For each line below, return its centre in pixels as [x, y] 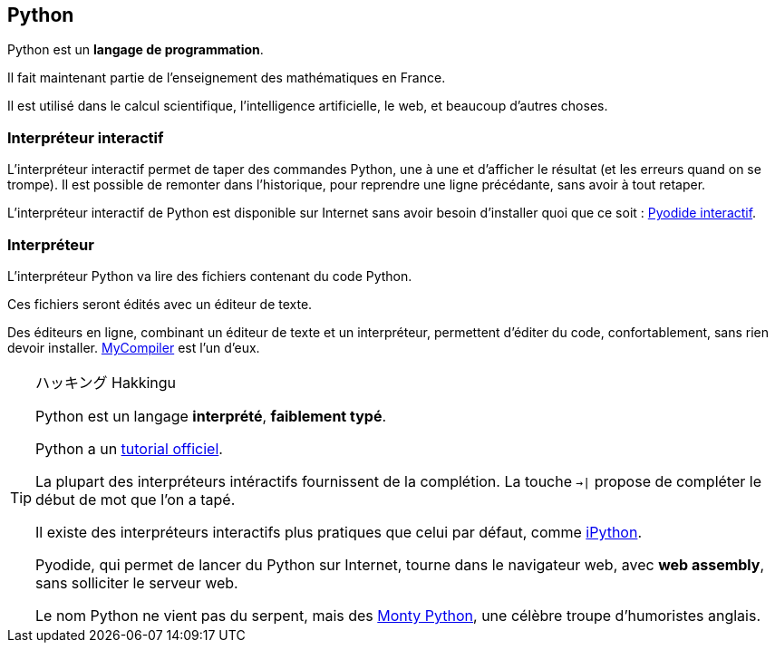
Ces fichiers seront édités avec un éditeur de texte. [160, 304]
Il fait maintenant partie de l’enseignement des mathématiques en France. [227, 78]
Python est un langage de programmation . [136, 50]
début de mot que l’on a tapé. [136, 499]
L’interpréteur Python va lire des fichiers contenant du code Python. [210, 276]
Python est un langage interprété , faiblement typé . [211, 416]
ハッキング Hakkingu [106, 382]
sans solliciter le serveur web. [137, 582]
